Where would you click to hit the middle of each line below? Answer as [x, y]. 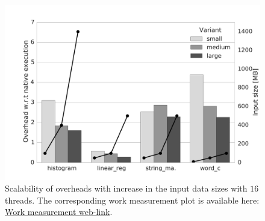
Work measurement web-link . [59, 212]
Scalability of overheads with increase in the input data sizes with [126, 188]
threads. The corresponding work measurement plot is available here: [132, 200]
